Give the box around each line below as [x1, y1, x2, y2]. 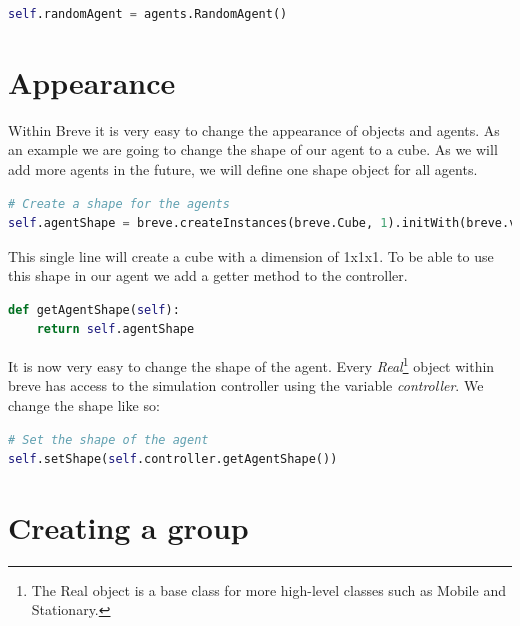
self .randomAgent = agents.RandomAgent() [8, 7, 288, 21]
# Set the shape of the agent [8, 432, 209, 447]
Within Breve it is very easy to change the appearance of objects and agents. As [8, 119, 500, 140]
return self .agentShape [36, 322, 195, 337]
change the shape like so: [8, 394, 160, 415]
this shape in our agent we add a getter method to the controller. [8, 265, 408, 286]
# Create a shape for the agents [8, 196, 230, 211]
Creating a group [8, 506, 249, 547]
